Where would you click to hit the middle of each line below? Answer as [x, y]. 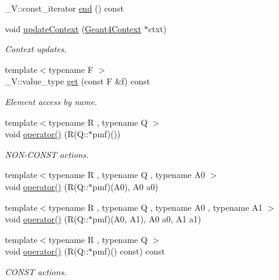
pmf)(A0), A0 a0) [125, 186]
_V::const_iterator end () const [64, 8]
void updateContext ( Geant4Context [73, 28]
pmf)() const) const [129, 251]
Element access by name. [51, 101]
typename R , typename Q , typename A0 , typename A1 [156, 207]
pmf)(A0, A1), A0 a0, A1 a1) [147, 219]
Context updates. [36, 49]
